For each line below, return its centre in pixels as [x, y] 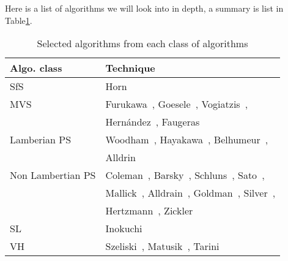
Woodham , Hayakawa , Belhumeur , [187, 140]
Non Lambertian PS [53, 175]
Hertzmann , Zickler [149, 211]
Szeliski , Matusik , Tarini [162, 246]
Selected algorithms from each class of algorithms [142, 43]
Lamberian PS [41, 140]
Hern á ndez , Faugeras [153, 122]
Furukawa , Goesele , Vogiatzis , [177, 104]
